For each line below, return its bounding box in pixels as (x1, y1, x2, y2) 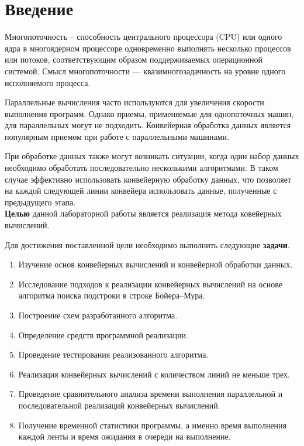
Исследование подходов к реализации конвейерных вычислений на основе (18, 277, 283, 290)
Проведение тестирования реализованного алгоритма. (18, 348, 209, 361)
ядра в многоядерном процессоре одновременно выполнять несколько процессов (5, 42, 291, 54)
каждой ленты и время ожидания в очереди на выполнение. (18, 430, 231, 442)
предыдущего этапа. (5, 195, 76, 208)
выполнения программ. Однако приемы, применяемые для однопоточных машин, (5, 107, 294, 119)
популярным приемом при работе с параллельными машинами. (5, 130, 229, 142)
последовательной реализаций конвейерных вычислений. (18, 399, 220, 411)
